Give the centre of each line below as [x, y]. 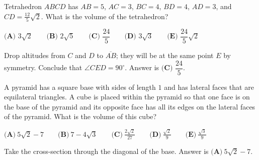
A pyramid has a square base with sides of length [80, 87]
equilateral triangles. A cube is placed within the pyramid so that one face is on [127, 97]
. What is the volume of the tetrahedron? [105, 16]
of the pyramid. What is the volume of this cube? [80, 116]
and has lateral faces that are [209, 87]
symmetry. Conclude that [43, 67]
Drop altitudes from [35, 55]
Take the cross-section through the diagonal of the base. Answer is [106, 151]
